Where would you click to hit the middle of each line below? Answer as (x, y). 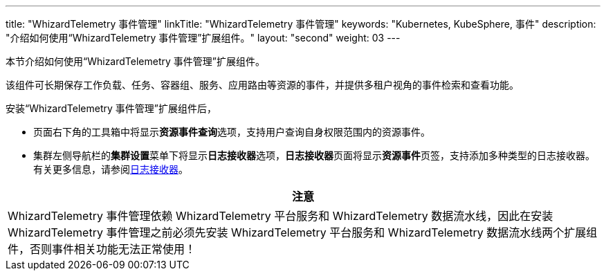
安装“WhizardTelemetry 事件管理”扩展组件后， (111, 108)
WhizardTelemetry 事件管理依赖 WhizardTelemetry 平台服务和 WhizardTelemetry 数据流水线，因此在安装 (281, 216)
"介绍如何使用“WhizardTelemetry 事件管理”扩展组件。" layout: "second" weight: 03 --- (203, 38)
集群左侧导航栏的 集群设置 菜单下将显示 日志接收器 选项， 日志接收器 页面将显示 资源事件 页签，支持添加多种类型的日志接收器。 (314, 155)
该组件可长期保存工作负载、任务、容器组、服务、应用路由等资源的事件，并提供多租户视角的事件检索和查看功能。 (262, 85)
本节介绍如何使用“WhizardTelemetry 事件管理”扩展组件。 (135, 61)
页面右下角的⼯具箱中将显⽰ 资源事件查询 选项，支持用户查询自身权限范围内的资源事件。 (232, 132)
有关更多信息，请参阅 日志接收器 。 (111, 169)
